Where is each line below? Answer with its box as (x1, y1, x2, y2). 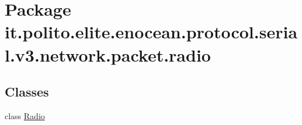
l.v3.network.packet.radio (5, 42, 211, 66)
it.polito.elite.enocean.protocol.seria (5, 20, 298, 44)
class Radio (5, 109, 45, 122)
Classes (5, 83, 49, 101)
